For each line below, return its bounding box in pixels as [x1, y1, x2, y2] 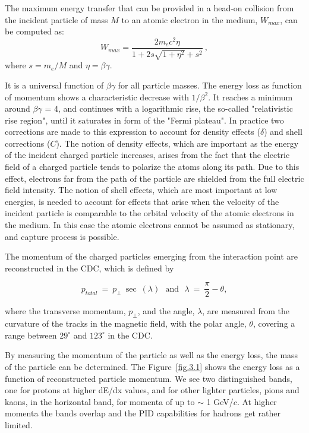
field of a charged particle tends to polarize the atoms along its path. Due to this [5, 160, 299, 173]
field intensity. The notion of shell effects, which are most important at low [5, 184, 278, 196]
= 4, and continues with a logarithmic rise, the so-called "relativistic [45, 102, 293, 115]
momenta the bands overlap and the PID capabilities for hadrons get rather [5, 407, 281, 419]
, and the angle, [137, 305, 195, 317]
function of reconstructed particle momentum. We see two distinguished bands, [5, 372, 292, 384]
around [5, 102, 30, 115]
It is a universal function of [5, 78, 104, 91]
